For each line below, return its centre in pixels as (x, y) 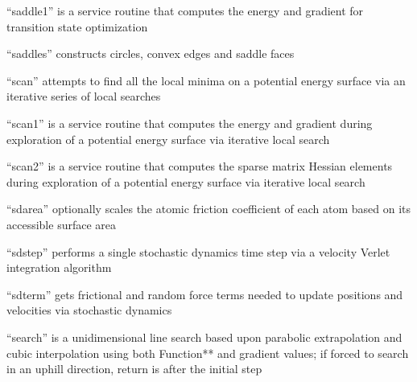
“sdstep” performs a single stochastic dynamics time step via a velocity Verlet (198, 251)
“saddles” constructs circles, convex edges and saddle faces (151, 53)
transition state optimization (77, 26)
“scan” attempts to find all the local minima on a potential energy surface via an (206, 80)
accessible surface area (61, 224)
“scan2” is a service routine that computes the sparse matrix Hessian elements (200, 166)
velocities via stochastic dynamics (89, 310)
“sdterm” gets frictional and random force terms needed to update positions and (205, 294)
